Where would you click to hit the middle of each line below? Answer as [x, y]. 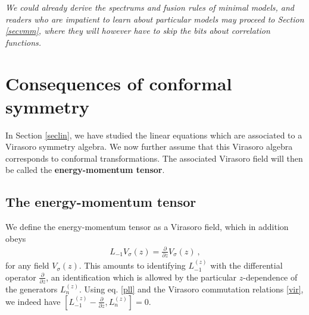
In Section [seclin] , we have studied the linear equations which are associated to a [154, 135]
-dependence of [270, 277]
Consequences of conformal [119, 83]
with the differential [246, 265]
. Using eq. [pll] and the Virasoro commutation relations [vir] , [191, 289]
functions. [24, 42]
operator [21, 277]
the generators [32, 289]
